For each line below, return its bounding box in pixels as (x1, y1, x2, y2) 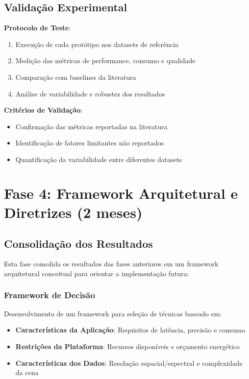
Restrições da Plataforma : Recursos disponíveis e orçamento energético (15, 341, 240, 351)
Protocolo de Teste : (4, 23, 71, 33)
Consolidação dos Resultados (4, 236, 153, 251)
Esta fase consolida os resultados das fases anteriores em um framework (4, 259, 219, 269)
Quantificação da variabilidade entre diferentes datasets (15, 154, 182, 164)
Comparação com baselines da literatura (15, 71, 136, 82)
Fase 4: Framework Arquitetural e (4, 183, 238, 203)
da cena (15, 367, 39, 378)
